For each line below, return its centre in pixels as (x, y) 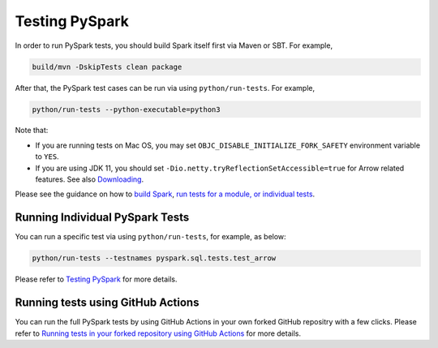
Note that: (32, 131)
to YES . (47, 157)
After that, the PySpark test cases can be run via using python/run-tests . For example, (165, 88)
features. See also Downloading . (90, 179)
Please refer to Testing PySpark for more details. (96, 279)
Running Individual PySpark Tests (102, 218)
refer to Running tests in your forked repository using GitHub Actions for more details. (158, 333)
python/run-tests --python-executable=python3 (126, 109)
